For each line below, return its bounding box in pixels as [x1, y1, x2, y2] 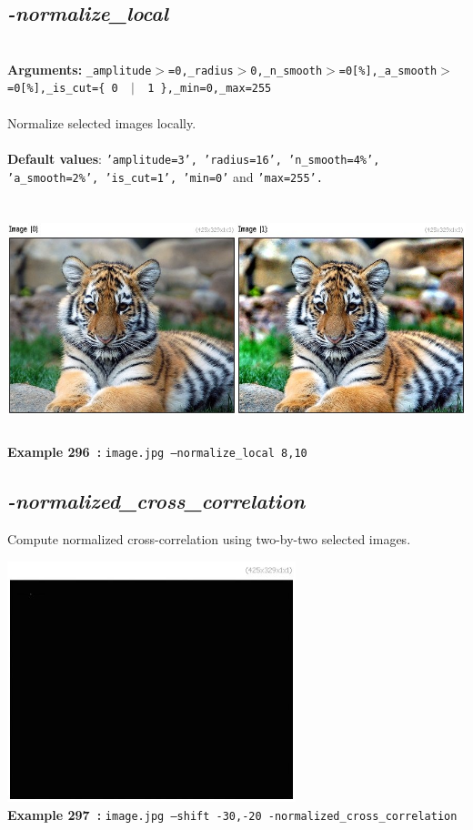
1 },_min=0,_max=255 [147, 82, 272, 96]
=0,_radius [168, 64, 234, 77]
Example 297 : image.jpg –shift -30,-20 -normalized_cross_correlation [7, 805, 458, 824]
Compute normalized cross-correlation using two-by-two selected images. [7, 530, 411, 549]
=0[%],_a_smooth [338, 64, 438, 77]
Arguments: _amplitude [7, 59, 152, 78]
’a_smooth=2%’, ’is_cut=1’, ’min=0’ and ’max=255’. [7, 167, 323, 186]
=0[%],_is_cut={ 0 [7, 82, 118, 96]
